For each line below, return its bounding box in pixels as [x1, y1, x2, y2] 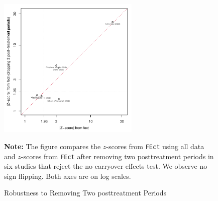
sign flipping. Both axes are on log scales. [4, 170, 131, 181]
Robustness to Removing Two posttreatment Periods [4, 187, 167, 198]
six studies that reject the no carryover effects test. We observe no [4, 161, 207, 171]
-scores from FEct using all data [106, 141, 204, 151]
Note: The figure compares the [4, 141, 101, 151]
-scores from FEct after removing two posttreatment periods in [21, 151, 214, 161]
